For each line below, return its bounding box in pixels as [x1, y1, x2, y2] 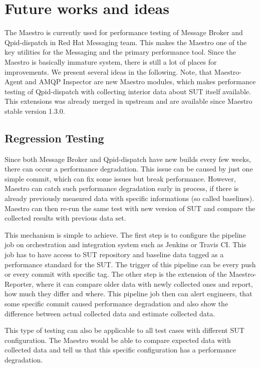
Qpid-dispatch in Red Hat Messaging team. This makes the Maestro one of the [5, 37, 247, 47]
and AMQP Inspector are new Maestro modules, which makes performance [25, 76, 256, 87]
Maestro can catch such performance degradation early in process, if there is [5, 183, 239, 194]
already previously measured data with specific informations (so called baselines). [5, 193, 254, 204]
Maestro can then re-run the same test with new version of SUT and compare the [5, 203, 255, 213]
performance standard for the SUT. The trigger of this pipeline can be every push [5, 259, 256, 269]
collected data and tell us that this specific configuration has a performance [5, 344, 236, 355]
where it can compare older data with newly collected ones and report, [36, 278, 253, 289]
